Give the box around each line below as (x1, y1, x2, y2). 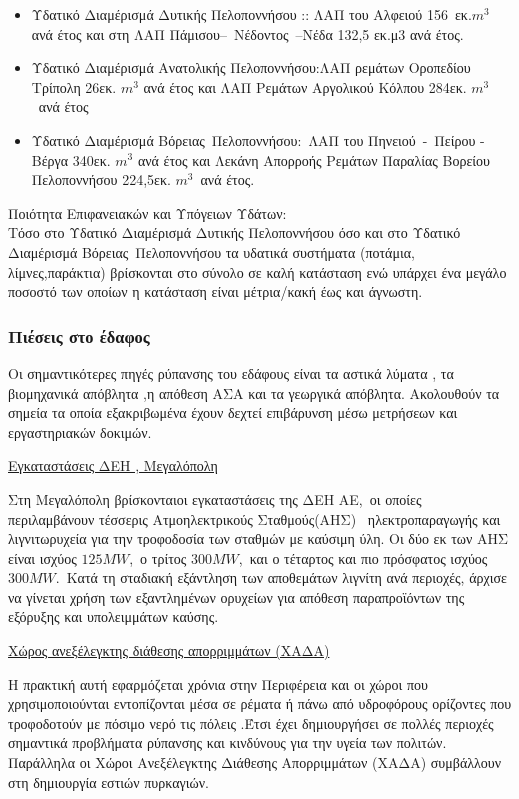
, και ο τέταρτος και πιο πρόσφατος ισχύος (238, 547, 488, 568)
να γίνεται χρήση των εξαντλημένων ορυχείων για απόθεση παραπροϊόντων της (8, 586, 465, 607)
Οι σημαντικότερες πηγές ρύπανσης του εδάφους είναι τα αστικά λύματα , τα (8, 362, 454, 383)
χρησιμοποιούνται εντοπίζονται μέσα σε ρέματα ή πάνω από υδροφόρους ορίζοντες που (8, 693, 512, 714)
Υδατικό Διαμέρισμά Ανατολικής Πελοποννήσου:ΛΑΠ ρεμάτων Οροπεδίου (31, 57, 471, 78)
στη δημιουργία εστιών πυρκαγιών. (8, 771, 209, 792)
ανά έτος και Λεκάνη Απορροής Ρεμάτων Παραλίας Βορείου (137, 149, 491, 170)
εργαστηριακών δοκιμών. (8, 421, 152, 442)
